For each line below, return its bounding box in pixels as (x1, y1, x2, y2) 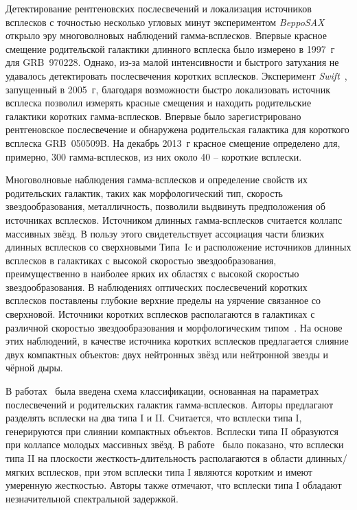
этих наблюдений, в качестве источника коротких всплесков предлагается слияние (5, 334, 349, 348)
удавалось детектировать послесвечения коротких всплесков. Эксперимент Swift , (5, 68, 347, 82)
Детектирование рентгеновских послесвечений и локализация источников (5, 1, 312, 15)
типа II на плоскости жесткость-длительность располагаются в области (5, 451, 303, 465)
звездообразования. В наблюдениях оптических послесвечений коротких (5, 279, 308, 294)
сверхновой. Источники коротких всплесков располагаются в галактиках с (5, 307, 315, 321)
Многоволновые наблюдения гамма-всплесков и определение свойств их (5, 172, 308, 187)
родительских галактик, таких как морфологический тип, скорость (5, 185, 283, 200)
